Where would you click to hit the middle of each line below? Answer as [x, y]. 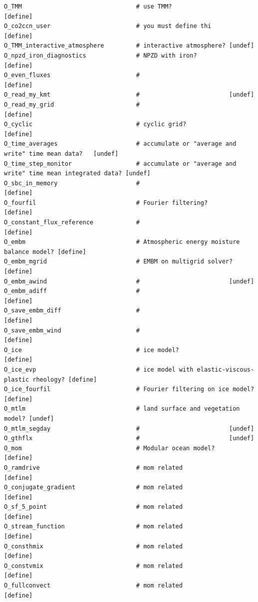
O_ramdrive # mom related [93, 468]
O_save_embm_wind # [72, 330]
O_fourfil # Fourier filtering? [106, 203]
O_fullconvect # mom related [93, 586]
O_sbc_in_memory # [72, 183]
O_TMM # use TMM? [88, 7]
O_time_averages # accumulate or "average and [120, 144]
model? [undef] [29, 418]
